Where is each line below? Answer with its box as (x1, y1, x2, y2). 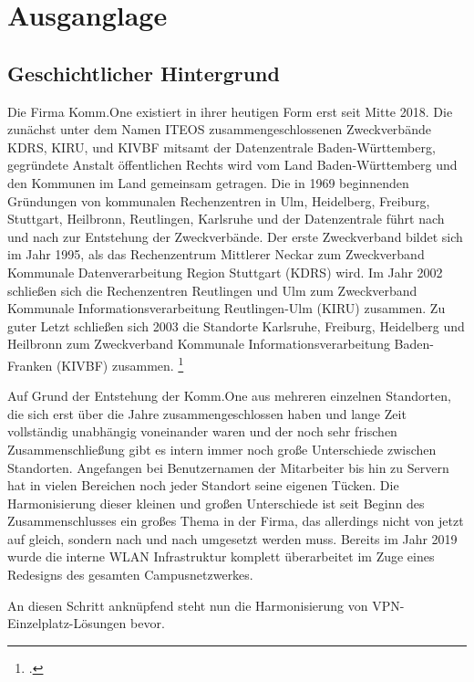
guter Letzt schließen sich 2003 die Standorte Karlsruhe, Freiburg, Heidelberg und (7, 316, 465, 335)
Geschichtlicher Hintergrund (7, 58, 280, 87)
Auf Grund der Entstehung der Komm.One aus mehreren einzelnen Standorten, (7, 386, 451, 405)
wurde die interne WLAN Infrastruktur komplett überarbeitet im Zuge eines (7, 547, 435, 566)
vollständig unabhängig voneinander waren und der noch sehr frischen (7, 422, 397, 441)
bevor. (130, 614, 165, 633)
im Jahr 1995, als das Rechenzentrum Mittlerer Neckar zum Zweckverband (7, 245, 425, 264)
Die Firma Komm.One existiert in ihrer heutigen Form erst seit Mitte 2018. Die (7, 101, 453, 121)
